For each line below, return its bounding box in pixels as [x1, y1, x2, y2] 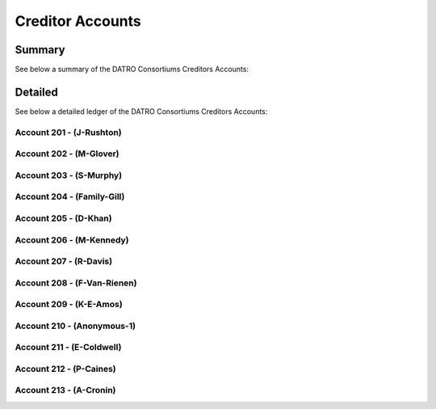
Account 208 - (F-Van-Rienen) [15, 277, 137, 289]
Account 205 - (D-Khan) [15, 213, 112, 224]
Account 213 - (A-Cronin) [15, 385, 116, 396]
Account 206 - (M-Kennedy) [15, 234, 129, 246]
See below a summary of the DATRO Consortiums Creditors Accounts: [15, 65, 249, 74]
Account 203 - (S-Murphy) [15, 170, 123, 181]
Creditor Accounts [15, 12, 141, 30]
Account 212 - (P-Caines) [15, 363, 116, 374]
